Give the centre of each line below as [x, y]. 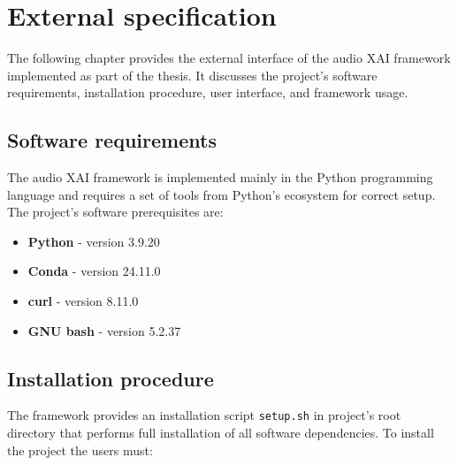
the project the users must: [80, 450]
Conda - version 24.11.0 [94, 271]
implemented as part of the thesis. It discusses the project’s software [192, 75]
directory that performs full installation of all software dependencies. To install [221, 433]
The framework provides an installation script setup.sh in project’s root [204, 415]
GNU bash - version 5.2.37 [104, 330]
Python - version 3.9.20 [94, 241]
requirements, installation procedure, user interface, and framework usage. [208, 92]
